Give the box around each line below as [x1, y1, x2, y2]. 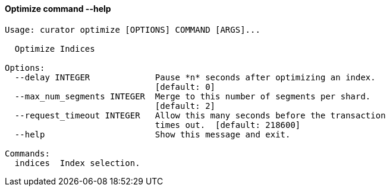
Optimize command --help [5, 4, 111, 14]
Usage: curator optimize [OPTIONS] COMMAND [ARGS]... [5, 24, 260, 35]
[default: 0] [155, 82, 216, 92]
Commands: [5, 148, 50, 158]
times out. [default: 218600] [155, 120, 301, 130]
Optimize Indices [14, 43, 95, 54]
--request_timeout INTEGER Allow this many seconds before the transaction [14, 110, 386, 120]
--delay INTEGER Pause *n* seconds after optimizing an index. [14, 72, 376, 82]
